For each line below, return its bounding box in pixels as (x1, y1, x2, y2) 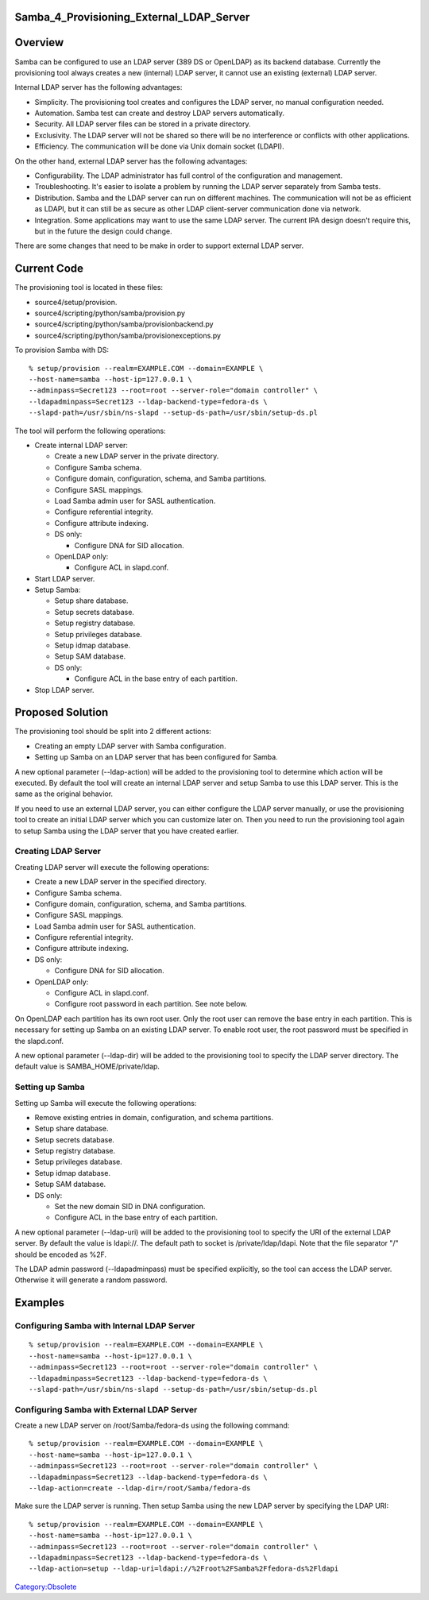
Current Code (14, 262, 83, 276)
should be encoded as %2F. (14, 1250, 107, 1259)
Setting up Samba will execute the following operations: (14, 1098, 197, 1107)
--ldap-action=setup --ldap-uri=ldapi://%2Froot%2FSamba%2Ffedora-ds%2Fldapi (29, 1564, 339, 1573)
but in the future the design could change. (34, 226, 172, 236)
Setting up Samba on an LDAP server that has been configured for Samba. (34, 752, 278, 762)
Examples (14, 1296, 65, 1310)
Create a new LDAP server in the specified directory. (34, 877, 207, 887)
